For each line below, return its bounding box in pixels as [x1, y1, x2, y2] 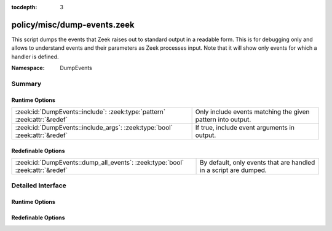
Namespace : [11, 65, 45, 72]
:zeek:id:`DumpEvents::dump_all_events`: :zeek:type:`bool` [15, 159, 184, 167]
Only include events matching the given [195, 108, 310, 116]
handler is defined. [11, 53, 59, 60]
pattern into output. [195, 116, 251, 124]
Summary [11, 79, 42, 88]
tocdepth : [11, 4, 38, 10]
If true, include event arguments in [195, 123, 295, 132]
